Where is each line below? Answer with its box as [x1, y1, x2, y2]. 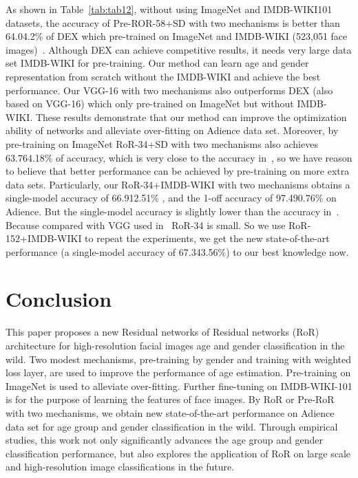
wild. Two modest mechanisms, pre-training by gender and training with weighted [6, 351, 352, 366]
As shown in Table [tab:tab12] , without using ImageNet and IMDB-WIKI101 [6, 2, 333, 16]
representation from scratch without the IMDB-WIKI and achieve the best [6, 69, 321, 83]
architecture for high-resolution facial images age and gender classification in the [6, 338, 345, 352]
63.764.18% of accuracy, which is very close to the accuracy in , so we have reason [6, 150, 352, 164]
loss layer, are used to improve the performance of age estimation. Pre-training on [6, 365, 351, 380]
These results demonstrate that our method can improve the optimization [35, 109, 347, 124]
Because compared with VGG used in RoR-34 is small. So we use [6, 217, 286, 232]
